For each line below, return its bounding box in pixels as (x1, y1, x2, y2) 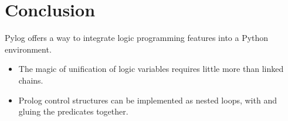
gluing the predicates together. (18, 105, 128, 117)
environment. (5, 43, 52, 55)
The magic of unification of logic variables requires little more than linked (18, 63, 284, 75)
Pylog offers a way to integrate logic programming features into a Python (5, 32, 269, 44)
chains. (18, 74, 43, 86)
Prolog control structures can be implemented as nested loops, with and (18, 94, 277, 106)
